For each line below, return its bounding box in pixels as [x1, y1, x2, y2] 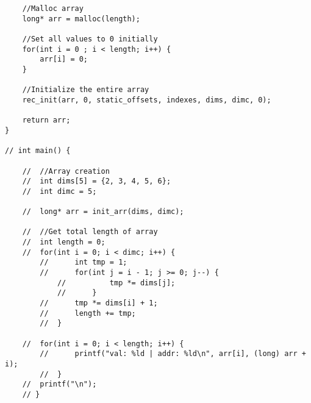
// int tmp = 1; [40, 258, 127, 267]
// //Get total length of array [22, 227, 158, 237]
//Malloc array [22, 4, 84, 13]
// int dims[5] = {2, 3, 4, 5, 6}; [22, 177, 171, 186]
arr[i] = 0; [40, 55, 88, 64]
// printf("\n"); [22, 380, 97, 389]
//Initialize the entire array [22, 85, 149, 95]
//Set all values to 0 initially [22, 34, 158, 43]
